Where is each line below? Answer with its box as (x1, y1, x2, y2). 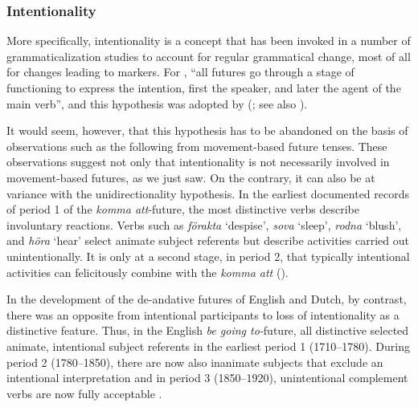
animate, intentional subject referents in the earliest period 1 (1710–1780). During (6, 337, 410, 354)
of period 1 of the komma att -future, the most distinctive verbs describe (6, 201, 359, 218)
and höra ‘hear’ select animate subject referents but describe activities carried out (6, 232, 409, 249)
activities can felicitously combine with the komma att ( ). (6, 263, 289, 280)
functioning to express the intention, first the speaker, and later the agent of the (6, 79, 401, 96)
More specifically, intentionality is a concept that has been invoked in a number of (6, 32, 411, 49)
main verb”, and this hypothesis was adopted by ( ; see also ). (6, 95, 308, 112)
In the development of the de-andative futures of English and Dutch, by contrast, (6, 291, 407, 307)
